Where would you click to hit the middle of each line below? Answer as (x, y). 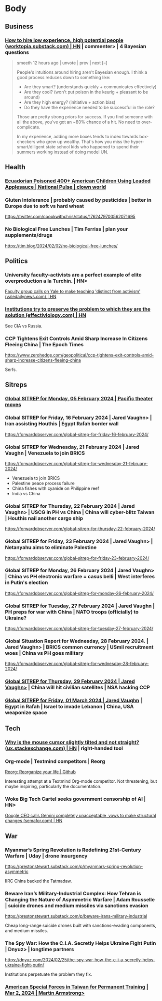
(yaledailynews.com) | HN (31, 297)
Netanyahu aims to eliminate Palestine (51, 548)
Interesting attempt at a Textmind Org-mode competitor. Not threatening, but (81, 781)
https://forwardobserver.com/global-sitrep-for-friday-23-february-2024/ (77, 558)
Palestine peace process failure (43, 483)
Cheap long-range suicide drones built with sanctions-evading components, (81, 926)
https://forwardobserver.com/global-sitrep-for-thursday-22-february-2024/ (80, 529)
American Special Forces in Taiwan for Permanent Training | (77, 987)
